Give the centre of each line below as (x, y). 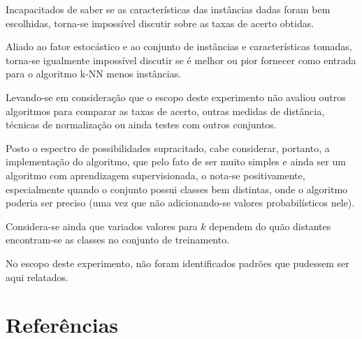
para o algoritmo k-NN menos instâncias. (94, 74)
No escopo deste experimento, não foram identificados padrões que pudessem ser (178, 263)
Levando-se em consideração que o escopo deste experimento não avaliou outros (176, 97)
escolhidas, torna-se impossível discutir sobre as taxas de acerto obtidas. (160, 23)
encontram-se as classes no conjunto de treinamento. (118, 240)
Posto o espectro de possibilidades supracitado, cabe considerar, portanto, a (168, 148)
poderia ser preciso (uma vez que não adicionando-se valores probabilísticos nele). (180, 203)
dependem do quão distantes (270, 226)
